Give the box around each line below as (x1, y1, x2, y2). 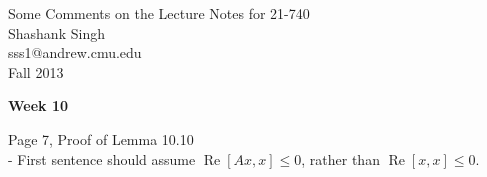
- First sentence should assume (8, 148, 196, 169)
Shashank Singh (8, 22, 105, 43)
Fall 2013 (8, 61, 64, 82)
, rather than (301, 148, 380, 169)
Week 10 (8, 95, 69, 116)
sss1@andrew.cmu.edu (8, 42, 142, 63)
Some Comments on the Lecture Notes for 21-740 (8, 3, 310, 23)
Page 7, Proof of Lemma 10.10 (8, 128, 194, 149)
